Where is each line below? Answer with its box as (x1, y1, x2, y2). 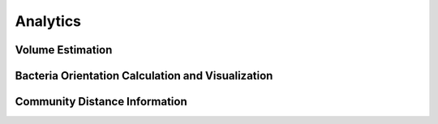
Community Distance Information (15, 95, 188, 109)
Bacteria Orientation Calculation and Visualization (15, 69, 273, 83)
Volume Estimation (15, 43, 113, 57)
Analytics (15, 12, 81, 30)
